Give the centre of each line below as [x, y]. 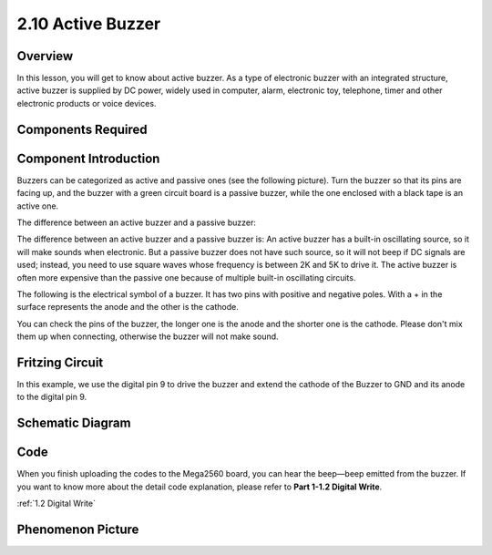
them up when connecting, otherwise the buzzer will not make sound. [148, 336]
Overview [45, 56]
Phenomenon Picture [78, 529]
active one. [38, 206]
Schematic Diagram [74, 423]
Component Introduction [88, 158]
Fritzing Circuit [60, 362]
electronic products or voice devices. [87, 103]
